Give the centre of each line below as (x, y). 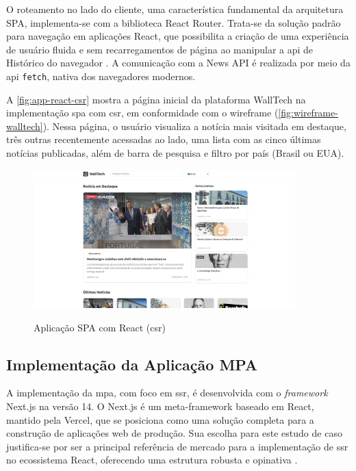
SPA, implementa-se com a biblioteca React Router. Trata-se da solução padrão (174, 22)
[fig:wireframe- (308, 113)
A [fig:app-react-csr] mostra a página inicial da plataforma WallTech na (156, 99)
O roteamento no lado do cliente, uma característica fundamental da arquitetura (175, 9)
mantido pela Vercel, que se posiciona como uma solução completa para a (160, 419)
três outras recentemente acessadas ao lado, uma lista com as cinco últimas (164, 139)
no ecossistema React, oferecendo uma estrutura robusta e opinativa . (152, 460)
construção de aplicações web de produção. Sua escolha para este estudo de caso (174, 433)
